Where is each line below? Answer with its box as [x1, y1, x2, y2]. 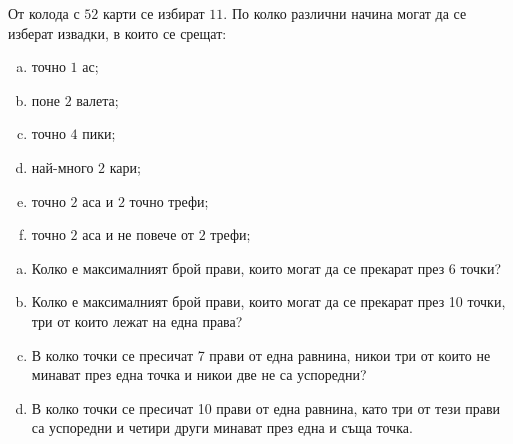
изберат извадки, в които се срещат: [8, 22, 227, 43]
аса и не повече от [82, 224, 194, 245]
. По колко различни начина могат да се [223, 3, 467, 23]
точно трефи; [129, 190, 209, 211]
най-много [31, 156, 94, 177]
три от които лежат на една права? [31, 310, 243, 331]
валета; [76, 89, 119, 110]
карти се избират [102, 3, 205, 23]
